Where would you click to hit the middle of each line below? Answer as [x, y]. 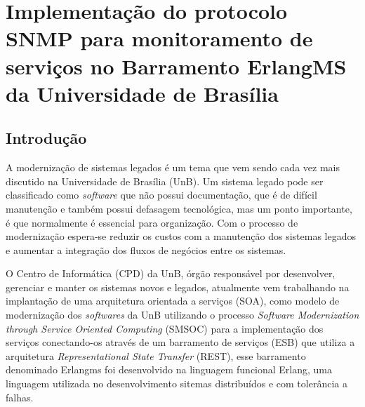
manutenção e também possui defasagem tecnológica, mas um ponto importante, [179, 208]
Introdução [46, 138]
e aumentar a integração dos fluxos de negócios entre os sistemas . [146, 249]
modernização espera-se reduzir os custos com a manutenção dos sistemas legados [181, 236]
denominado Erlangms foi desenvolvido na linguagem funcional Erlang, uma [169, 369]
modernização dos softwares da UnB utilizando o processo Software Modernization [182, 315]
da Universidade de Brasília [142, 93]
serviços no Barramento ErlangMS [176, 66]
